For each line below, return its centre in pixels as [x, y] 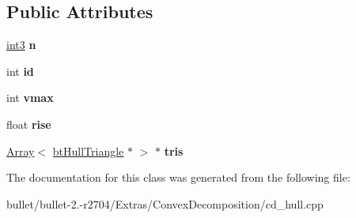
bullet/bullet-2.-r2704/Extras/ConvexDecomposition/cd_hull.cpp [165, 203]
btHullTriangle [88, 150]
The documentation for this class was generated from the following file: [178, 177]
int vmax [30, 98]
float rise [29, 124]
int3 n [21, 45]
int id [20, 71]
